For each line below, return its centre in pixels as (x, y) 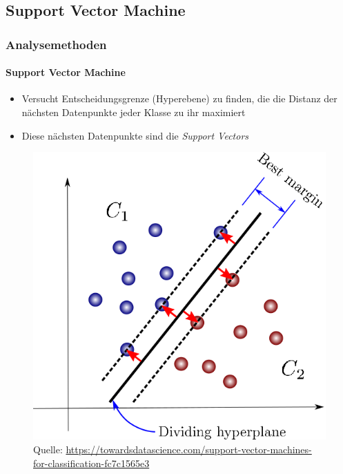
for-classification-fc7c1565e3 (91, 463)
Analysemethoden (56, 44)
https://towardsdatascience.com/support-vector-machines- (189, 449)
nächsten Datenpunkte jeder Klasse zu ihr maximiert (134, 112)
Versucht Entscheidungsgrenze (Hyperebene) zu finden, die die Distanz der (179, 98)
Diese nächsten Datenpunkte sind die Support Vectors (135, 135)
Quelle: (48, 449)
